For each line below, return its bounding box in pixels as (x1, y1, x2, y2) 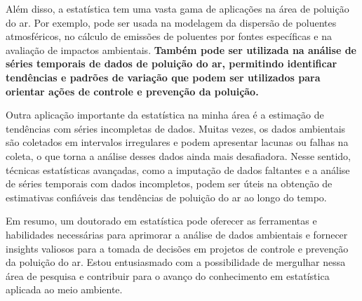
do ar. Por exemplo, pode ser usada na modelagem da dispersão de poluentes (6, 15, 337, 29)
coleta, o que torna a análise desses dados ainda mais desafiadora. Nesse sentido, (6, 148, 351, 163)
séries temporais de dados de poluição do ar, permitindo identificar (6, 56, 337, 71)
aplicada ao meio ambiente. (6, 282, 123, 297)
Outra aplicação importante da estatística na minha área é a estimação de (6, 107, 324, 122)
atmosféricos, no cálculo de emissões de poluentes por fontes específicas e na (6, 29, 333, 44)
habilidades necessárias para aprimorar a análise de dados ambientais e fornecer (6, 227, 348, 241)
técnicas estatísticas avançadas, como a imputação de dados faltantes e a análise (6, 162, 350, 177)
